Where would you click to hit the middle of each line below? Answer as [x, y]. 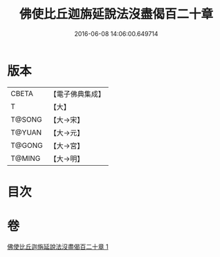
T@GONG [27, 145]
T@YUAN [26, 132]
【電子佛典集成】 [77, 94]
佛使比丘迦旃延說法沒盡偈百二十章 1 [58, 247]
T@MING [26, 158]
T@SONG [27, 120]
